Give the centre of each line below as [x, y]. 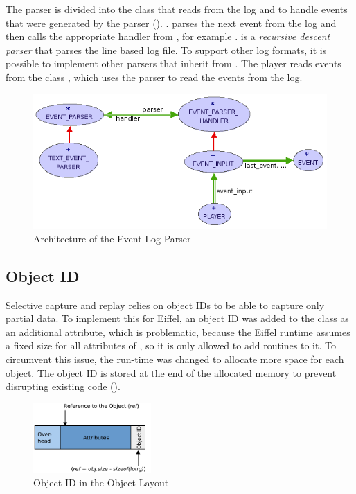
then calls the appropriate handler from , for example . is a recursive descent [168, 36]
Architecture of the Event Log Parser [112, 238]
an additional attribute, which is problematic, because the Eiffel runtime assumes [178, 332]
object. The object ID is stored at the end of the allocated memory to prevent [171, 372]
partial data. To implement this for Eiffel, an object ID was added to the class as [177, 318]
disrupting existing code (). [63, 386]
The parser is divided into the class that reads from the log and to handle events [177, 9]
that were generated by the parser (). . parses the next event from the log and [171, 23]
